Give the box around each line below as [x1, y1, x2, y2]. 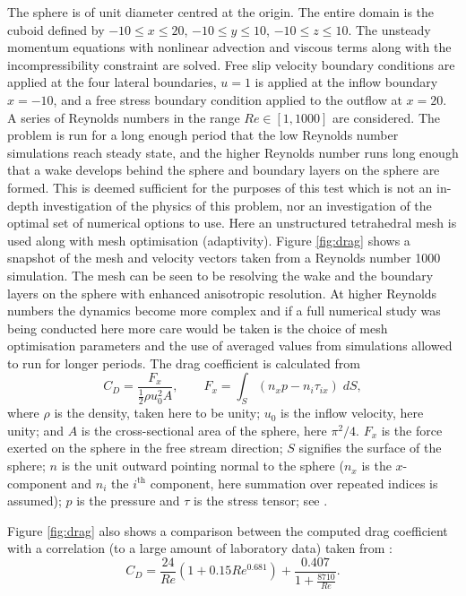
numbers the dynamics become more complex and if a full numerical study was [7, 301, 441, 320]
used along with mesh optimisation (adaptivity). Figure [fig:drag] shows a [7, 230, 410, 249]
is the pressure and [76, 491, 180, 510]
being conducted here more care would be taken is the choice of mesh [7, 318, 388, 337]
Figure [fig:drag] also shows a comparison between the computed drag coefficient [7, 521, 448, 540]
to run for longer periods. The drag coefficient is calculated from [7, 353, 360, 372]
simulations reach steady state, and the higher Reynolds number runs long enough [7, 143, 459, 161]
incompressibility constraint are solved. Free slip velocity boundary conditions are [7, 55, 455, 73]
